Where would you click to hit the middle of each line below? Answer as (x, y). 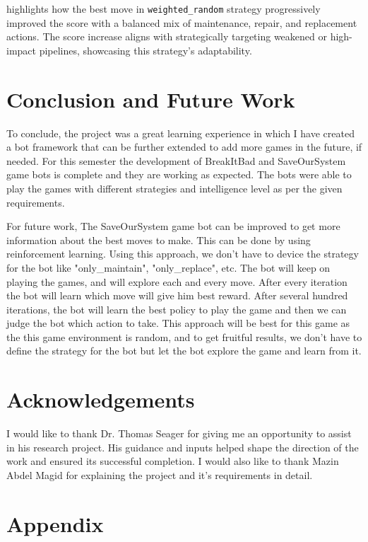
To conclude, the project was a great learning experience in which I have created (180, 133)
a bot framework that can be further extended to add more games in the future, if (184, 147)
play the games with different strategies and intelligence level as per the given (174, 188)
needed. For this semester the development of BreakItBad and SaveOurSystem (176, 160)
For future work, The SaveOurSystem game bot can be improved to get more (173, 226)
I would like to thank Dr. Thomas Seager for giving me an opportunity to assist (179, 433)
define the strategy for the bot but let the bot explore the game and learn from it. (184, 351)
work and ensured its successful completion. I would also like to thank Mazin (173, 461)
